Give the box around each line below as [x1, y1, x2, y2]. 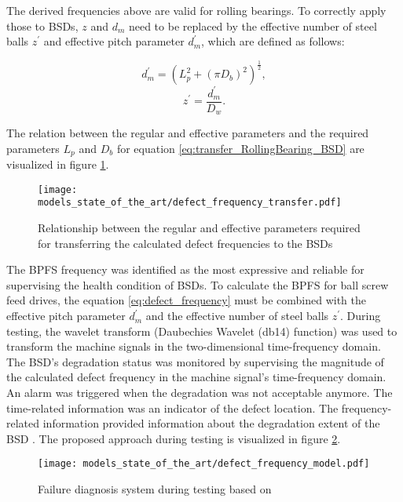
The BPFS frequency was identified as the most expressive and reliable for [6, 261, 365, 278]
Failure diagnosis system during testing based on [38, 481, 272, 497]
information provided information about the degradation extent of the [42, 415, 380, 431]
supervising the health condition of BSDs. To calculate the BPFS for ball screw [6, 276, 389, 293]
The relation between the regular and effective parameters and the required [6, 125, 369, 141]
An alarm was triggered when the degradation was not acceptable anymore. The [6, 384, 393, 401]
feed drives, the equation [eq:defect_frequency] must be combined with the [6, 292, 366, 308]
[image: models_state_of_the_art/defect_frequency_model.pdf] [38, 458, 370, 470]
